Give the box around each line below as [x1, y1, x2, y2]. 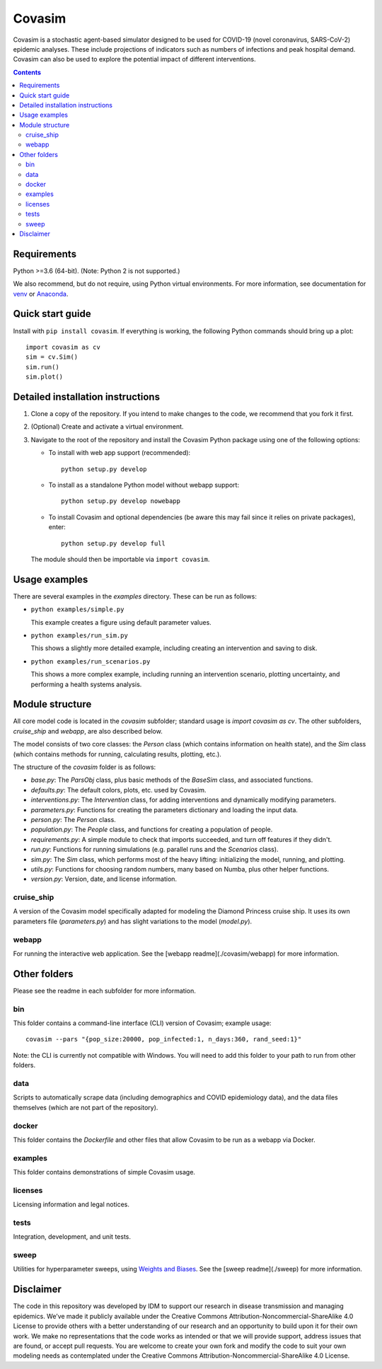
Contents [13, 68, 42, 76]
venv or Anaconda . [13, 289, 69, 298]
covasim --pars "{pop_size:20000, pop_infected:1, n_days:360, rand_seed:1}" [25, 1035, 302, 1044]
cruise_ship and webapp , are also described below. [13, 727, 163, 735]
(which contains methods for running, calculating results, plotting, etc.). [13, 750, 222, 758]
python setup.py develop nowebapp [61, 497, 180, 505]
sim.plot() [25, 373, 64, 381]
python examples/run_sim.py [30, 632, 129, 640]
